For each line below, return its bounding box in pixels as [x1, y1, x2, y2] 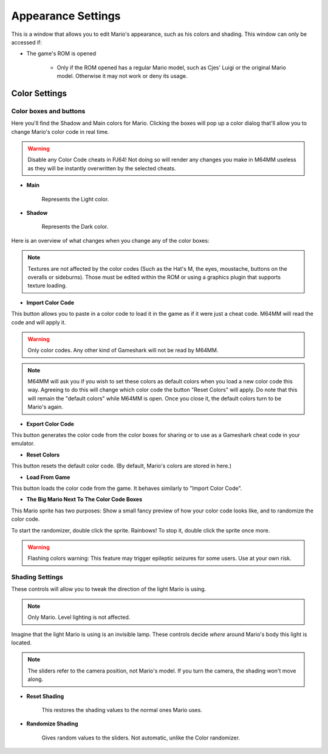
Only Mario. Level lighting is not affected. [27, 613, 131, 621]
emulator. [11, 440, 35, 447]
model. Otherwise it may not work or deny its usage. [56, 72, 188, 80]
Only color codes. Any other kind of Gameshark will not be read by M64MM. [27, 347, 219, 354]
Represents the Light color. [41, 195, 109, 203]
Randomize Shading [26, 720, 78, 727]
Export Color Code [26, 420, 74, 427]
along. [27, 675, 44, 683]
